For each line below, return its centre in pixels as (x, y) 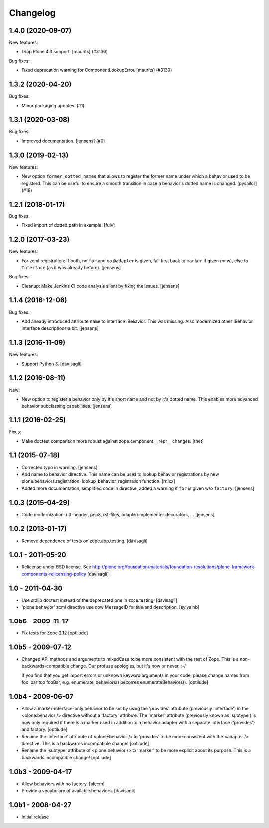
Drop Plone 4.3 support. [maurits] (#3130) (65, 52)
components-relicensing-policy (54, 574)
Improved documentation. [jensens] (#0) (63, 141)
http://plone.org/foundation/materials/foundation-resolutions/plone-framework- (174, 567)
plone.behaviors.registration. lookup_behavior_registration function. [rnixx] (98, 481)
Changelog (32, 13)
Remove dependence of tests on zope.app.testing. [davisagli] (85, 541)
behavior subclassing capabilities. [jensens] (67, 406)
